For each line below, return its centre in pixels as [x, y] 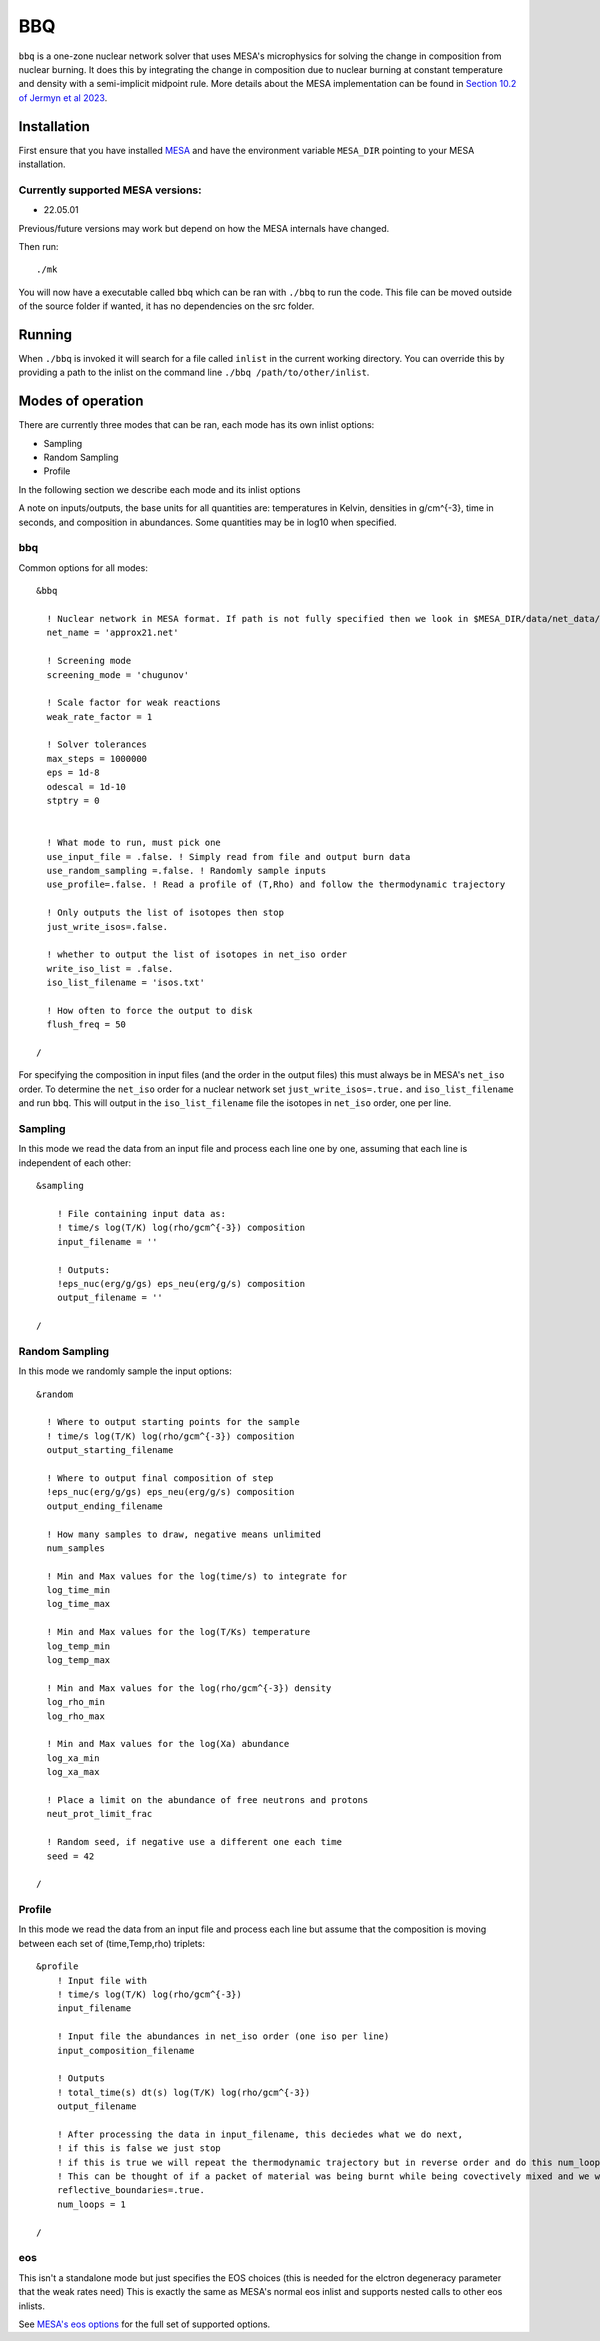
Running [45, 334]
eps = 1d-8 [73, 773]
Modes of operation [81, 401]
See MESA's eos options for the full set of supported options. [144, 2324]
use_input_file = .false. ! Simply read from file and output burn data [228, 856]
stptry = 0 [73, 801]
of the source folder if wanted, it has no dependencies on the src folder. [166, 306]
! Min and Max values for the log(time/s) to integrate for [197, 1576]
